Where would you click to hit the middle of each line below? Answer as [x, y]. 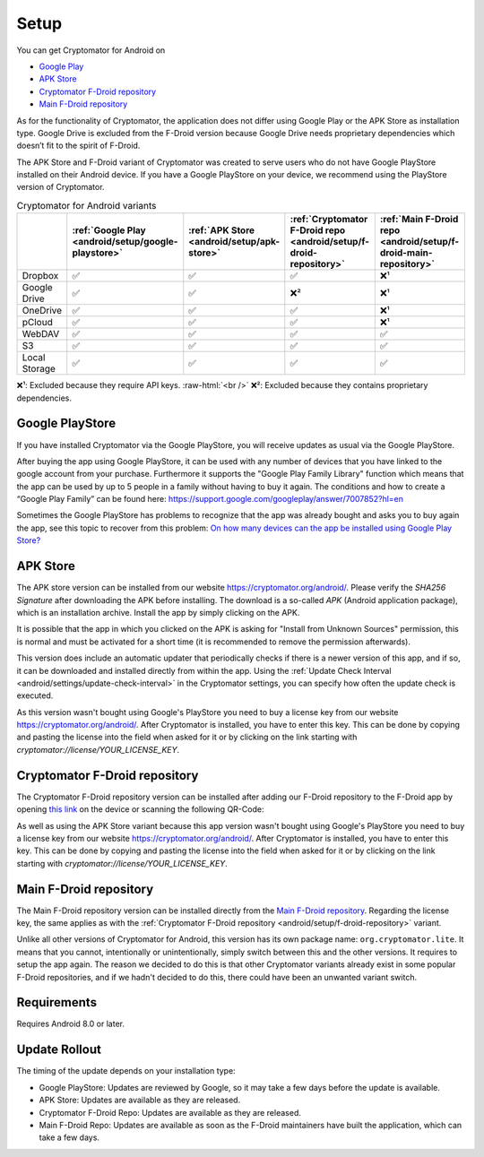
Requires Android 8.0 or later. [71, 1024]
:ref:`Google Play [109, 230]
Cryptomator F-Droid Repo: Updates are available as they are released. [170, 1112]
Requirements [57, 1002]
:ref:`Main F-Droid [419, 220]
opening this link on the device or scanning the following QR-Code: [140, 809]
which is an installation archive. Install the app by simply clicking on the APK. [158, 612]
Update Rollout [59, 1050]
